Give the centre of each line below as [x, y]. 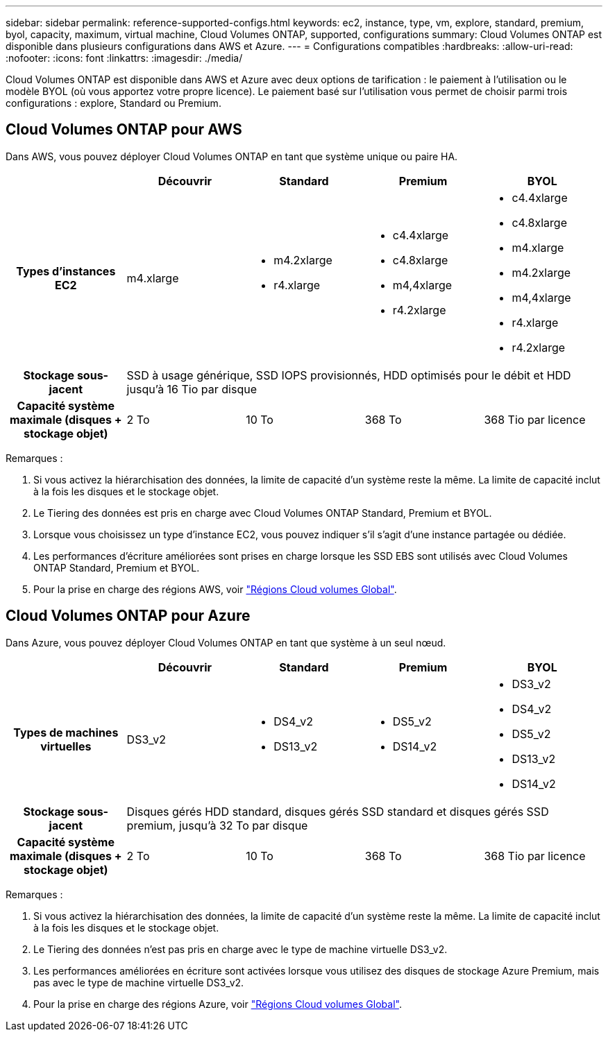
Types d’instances [66, 271]
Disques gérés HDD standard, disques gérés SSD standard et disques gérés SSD [338, 811]
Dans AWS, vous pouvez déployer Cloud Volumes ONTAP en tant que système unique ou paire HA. [232, 156]
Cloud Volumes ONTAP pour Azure [128, 616]
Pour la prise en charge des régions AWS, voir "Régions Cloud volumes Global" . [215, 589]
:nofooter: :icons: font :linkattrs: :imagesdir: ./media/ [124, 58]
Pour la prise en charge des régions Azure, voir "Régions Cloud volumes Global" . [218, 1004]
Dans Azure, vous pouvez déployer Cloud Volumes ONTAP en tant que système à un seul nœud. [226, 642]
